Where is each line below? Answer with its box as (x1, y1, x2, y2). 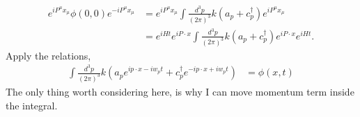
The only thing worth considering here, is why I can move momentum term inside (6, 84, 354, 98)
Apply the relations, (6, 48, 91, 62)
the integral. (6, 98, 58, 112)
